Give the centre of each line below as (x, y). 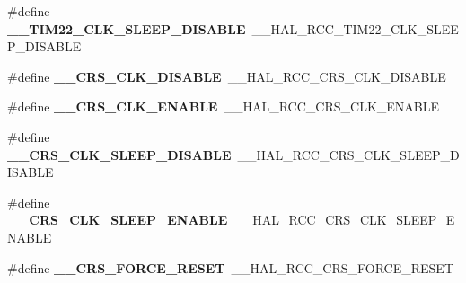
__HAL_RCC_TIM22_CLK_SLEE (355, 28)
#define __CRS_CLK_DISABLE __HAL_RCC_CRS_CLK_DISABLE (227, 76)
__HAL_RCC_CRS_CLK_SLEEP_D (348, 154)
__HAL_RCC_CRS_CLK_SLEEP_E (344, 220)
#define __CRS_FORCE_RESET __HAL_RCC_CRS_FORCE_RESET (231, 267)
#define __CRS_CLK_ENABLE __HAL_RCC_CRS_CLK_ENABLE (224, 106)
